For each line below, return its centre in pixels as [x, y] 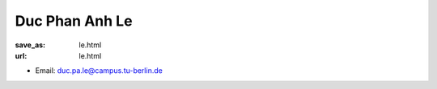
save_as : [30, 45]
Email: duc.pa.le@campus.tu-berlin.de [99, 71]
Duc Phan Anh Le [74, 21]
